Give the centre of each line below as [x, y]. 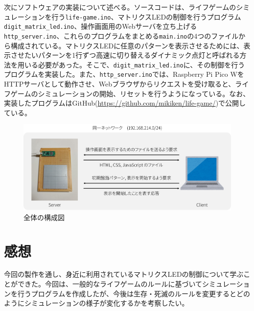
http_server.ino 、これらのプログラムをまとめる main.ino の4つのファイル [121, 35]
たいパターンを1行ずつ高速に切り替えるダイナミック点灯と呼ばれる [132, 55]
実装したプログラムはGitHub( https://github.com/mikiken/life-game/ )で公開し [125, 103]
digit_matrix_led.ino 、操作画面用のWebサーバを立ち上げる [101, 26]
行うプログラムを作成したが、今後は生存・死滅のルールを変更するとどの [134, 293]
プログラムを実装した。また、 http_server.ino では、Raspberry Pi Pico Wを [124, 74]
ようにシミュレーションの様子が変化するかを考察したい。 [96, 303]
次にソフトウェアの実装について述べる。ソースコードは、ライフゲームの [120, 7]
